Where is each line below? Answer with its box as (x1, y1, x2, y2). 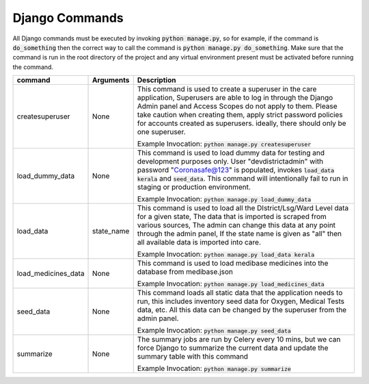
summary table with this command (137, 352, 249, 361)
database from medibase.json (137, 267, 234, 277)
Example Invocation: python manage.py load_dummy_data (137, 194, 312, 204)
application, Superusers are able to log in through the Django (137, 93, 333, 103)
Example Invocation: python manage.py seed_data (137, 326, 292, 335)
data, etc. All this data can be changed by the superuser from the (137, 305, 347, 315)
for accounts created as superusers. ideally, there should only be (137, 118, 346, 128)
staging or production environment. (137, 182, 251, 192)
